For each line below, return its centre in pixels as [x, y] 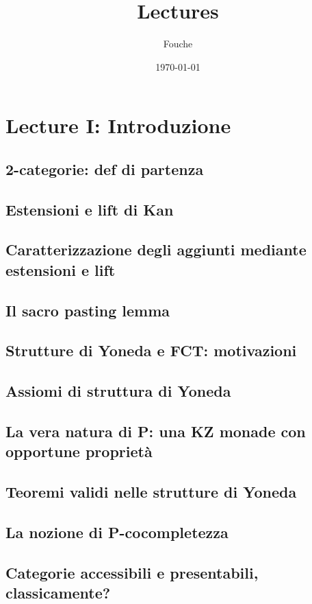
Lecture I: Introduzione [118, 125]
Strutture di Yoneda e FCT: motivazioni [151, 350]
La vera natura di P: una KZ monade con [156, 431]
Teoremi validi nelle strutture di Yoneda [151, 492]
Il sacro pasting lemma [88, 310]
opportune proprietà [79, 451]
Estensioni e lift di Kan [90, 209]
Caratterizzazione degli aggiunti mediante [156, 249]
